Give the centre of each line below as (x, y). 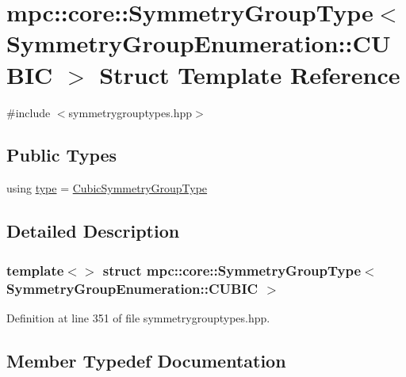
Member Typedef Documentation (146, 360)
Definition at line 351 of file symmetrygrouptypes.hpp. (138, 317)
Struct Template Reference (250, 74)
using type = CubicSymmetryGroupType (107, 188)
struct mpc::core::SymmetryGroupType (232, 270)
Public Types (62, 155)
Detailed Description (93, 231)
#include (29, 112)
